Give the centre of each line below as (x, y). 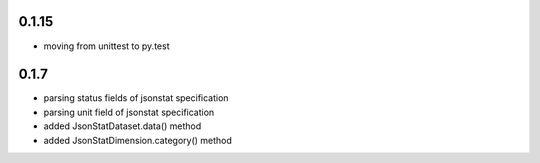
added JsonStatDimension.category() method (137, 140)
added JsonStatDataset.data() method (122, 126)
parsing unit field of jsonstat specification (129, 112)
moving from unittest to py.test (106, 46)
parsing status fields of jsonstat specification (136, 98)
